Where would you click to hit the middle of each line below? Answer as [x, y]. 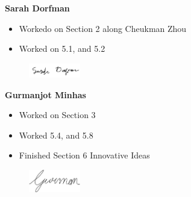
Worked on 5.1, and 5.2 [62, 48]
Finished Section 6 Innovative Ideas [84, 155]
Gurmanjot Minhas [45, 94]
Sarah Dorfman [37, 8]
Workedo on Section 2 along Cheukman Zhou [103, 28]
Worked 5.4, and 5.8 [56, 135]
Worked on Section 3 [57, 115]
